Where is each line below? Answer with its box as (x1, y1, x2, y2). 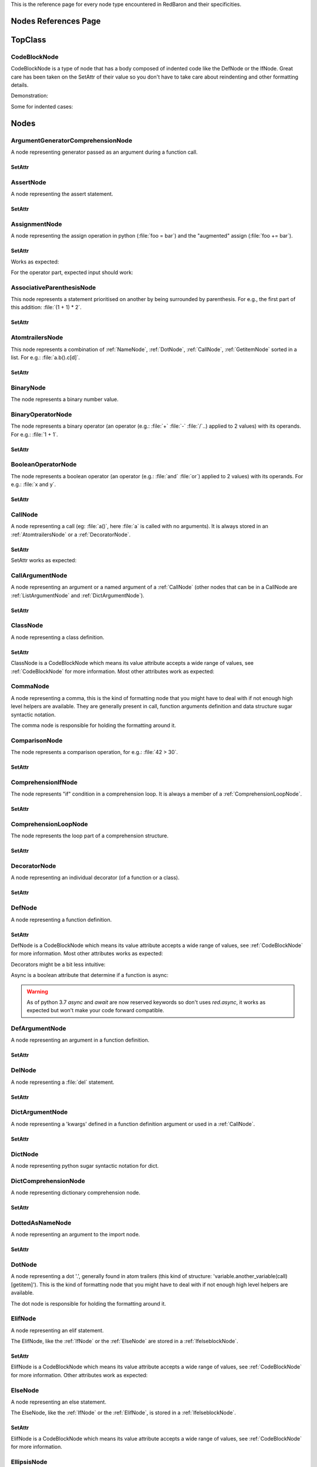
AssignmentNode (11, 220, 62, 228)
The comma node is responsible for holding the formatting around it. (11, 722, 176, 729)
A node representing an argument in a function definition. (11, 1036, 150, 1044)
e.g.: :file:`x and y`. (11, 481, 56, 488)
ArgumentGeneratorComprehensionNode (11, 136, 133, 144)
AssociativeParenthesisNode (11, 283, 96, 292)
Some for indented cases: (11, 103, 73, 110)
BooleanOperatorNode (11, 461, 77, 469)
